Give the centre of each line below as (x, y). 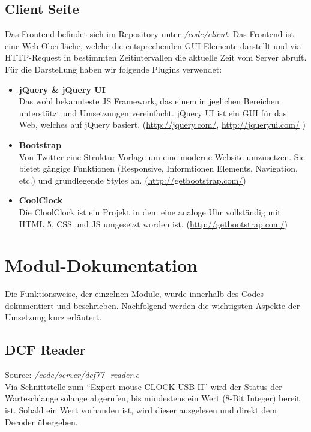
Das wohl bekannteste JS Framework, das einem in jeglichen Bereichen (149, 101)
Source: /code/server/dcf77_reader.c (72, 375)
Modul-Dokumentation (101, 265)
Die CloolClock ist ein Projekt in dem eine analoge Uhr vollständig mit (150, 211)
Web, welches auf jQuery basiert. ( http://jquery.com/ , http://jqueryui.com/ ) (162, 124)
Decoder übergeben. (41, 421)
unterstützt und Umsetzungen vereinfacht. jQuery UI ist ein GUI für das (153, 112)
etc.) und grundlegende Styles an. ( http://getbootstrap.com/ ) (132, 180)
